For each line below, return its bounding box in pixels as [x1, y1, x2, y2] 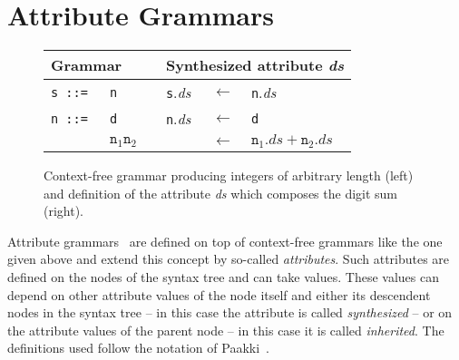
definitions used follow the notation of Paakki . [7, 338, 269, 357]
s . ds [165, 82, 191, 103]
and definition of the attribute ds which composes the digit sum [44, 183, 398, 202]
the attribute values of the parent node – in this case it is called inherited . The [7, 320, 444, 339]
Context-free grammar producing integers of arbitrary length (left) [44, 166, 414, 185]
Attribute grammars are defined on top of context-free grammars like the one [7, 231, 443, 250]
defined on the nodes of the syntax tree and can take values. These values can [7, 268, 439, 287]
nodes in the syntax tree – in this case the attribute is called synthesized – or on [7, 303, 453, 322]
